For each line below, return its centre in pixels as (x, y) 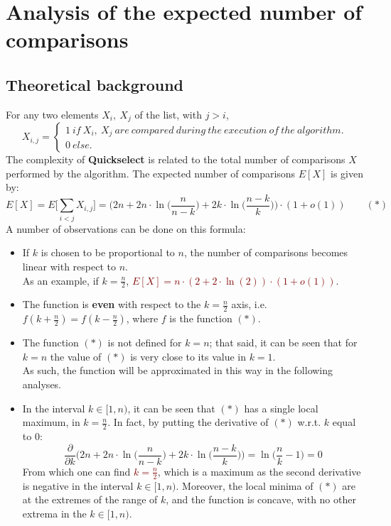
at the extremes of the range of (90, 499)
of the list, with (168, 114)
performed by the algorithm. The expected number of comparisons (151, 173)
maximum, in (51, 422)
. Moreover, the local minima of (245, 485)
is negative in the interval (78, 485)
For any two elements (52, 114)
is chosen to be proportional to (108, 252)
